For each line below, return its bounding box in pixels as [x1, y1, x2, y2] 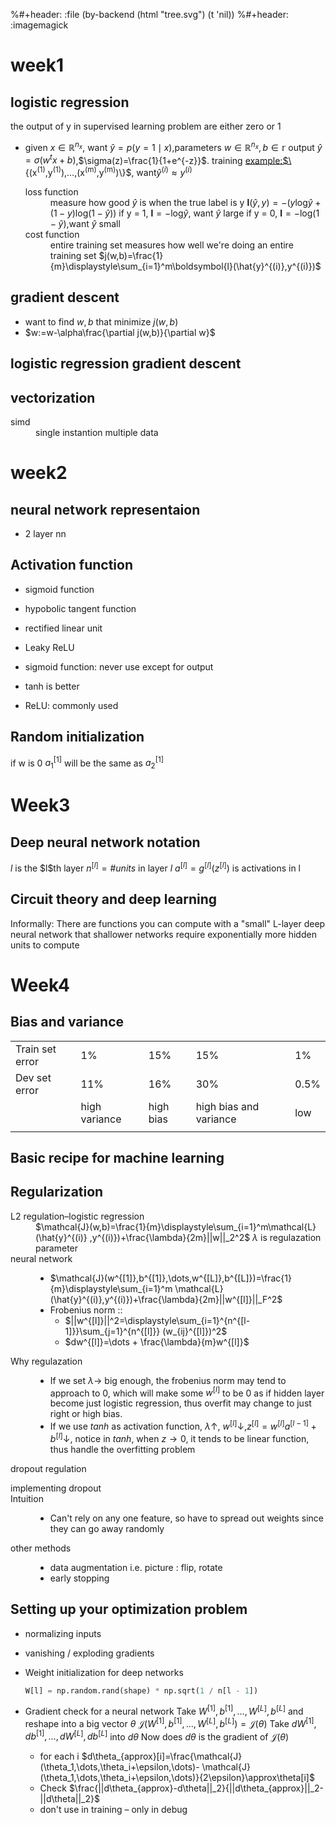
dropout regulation [10, 1462, 87, 1474]
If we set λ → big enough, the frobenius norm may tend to [49, 1374, 287, 1386]
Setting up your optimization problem [10, 1601, 248, 1618]
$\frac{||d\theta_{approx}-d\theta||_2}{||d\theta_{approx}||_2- [68, 1782, 324, 1794]
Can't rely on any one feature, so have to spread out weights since [49, 1512, 324, 1524]
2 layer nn [24, 527, 67, 539]
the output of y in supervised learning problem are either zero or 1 [10, 120, 282, 132]
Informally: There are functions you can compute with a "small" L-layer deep [10, 917, 326, 929]
